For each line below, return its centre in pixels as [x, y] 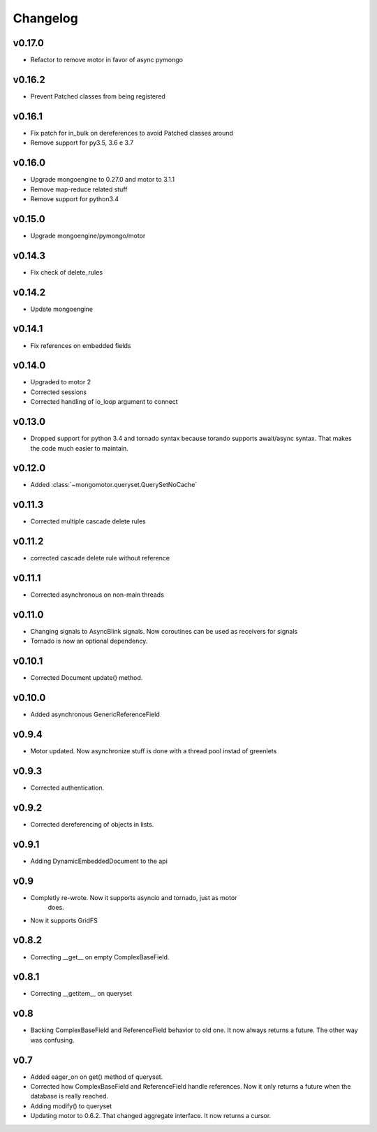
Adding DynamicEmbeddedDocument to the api [99, 861]
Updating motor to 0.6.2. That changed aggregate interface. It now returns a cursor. [151, 1116]
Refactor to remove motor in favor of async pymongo [106, 60]
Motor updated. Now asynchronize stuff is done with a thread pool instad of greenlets [154, 751]
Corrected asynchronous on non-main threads [97, 595]
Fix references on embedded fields [81, 345]
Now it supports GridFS [64, 920]
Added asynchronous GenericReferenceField [95, 714]
